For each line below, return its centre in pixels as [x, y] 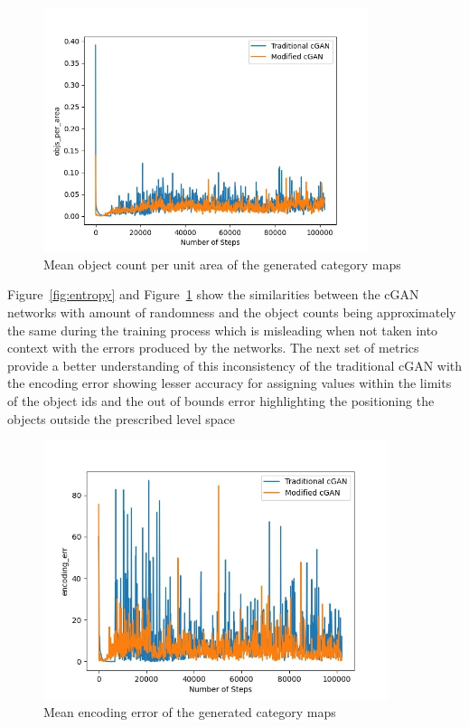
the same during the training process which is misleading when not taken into [223, 330]
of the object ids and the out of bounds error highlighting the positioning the [221, 401]
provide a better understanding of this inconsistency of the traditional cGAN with [235, 365]
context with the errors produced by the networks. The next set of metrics [213, 348]
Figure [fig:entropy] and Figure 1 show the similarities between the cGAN [213, 294]
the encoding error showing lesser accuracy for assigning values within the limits [230, 383]
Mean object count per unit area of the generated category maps [222, 264]
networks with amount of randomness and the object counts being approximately [232, 312]
